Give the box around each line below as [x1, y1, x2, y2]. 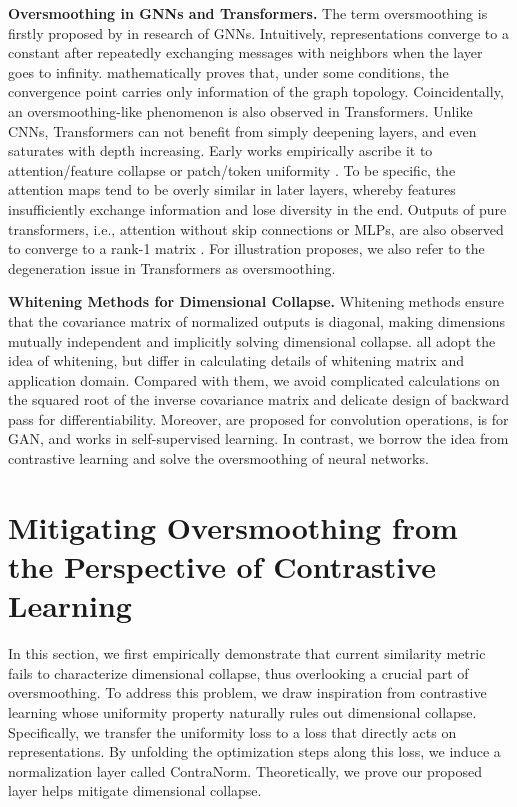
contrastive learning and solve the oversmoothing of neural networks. [8, 448, 429, 469]
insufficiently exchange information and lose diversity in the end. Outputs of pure [8, 198, 507, 219]
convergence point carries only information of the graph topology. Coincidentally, [8, 81, 504, 102]
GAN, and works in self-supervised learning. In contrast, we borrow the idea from [8, 428, 509, 449]
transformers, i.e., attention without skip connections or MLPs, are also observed [8, 218, 504, 239]
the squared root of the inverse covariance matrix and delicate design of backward [8, 389, 509, 410]
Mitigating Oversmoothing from [8, 506, 458, 547]
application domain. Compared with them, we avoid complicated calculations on [8, 369, 500, 390]
